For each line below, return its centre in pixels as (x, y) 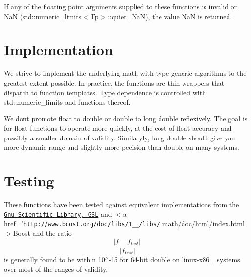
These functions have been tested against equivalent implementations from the (122, 204)
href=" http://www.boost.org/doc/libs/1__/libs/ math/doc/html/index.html (124, 223)
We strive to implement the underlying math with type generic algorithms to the (125, 73)
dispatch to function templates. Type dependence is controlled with (105, 92)
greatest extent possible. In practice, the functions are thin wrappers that (114, 82)
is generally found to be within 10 (55, 259)
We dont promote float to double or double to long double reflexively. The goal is (126, 118)
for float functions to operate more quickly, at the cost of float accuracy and (118, 128)
